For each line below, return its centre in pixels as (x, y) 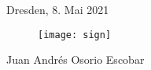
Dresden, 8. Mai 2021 (58, 9)
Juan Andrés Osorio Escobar (75, 59)
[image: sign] (75, 35)
